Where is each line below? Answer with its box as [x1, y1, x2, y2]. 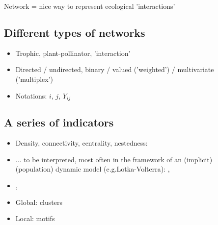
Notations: [15, 90, 47, 100]
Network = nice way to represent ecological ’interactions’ [4, 1, 175, 11]
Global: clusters [15, 197, 62, 207]
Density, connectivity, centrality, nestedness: [15, 138, 148, 148]
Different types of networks [4, 25, 145, 40]
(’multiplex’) [15, 74, 54, 84]
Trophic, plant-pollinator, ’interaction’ [15, 48, 131, 58]
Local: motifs [15, 213, 55, 224]
